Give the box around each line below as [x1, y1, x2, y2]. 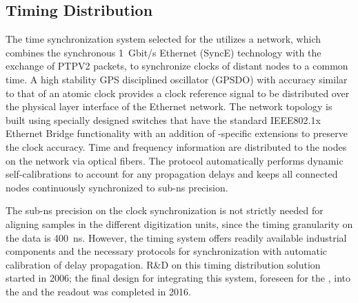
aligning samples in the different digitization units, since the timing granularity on [6, 216, 353, 231]
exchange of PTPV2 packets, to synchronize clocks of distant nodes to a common [6, 59, 348, 73]
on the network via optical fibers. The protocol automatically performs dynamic [6, 153, 344, 167]
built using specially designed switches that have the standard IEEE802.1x [6, 112, 321, 127]
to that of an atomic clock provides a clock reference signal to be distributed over [6, 85, 350, 100]
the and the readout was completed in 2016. [6, 284, 191, 298]
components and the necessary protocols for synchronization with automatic [6, 244, 328, 258]
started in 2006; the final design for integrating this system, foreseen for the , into [6, 271, 350, 285]
